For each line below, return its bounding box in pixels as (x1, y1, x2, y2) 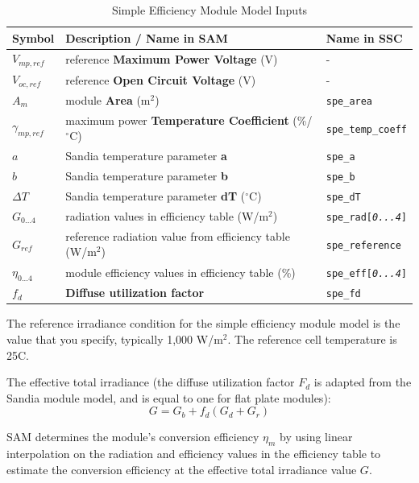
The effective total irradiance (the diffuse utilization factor (6, 374, 295, 390)
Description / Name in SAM (65, 29, 228, 46)
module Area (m (65, 91, 151, 108)
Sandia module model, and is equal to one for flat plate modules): (6, 389, 331, 406)
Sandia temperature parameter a (65, 147, 227, 164)
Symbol (12, 29, 55, 46)
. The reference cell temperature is (227, 331, 397, 348)
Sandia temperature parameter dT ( (65, 188, 246, 204)
